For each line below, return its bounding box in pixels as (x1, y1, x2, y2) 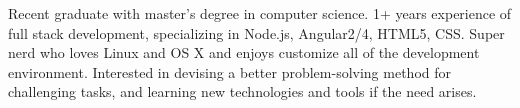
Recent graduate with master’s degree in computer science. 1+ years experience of (8, 3, 512, 23)
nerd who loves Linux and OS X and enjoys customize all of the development (8, 42, 480, 63)
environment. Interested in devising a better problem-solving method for (8, 61, 452, 82)
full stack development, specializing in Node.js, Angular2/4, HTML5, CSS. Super (8, 22, 505, 43)
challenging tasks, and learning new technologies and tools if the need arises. (8, 81, 477, 102)
